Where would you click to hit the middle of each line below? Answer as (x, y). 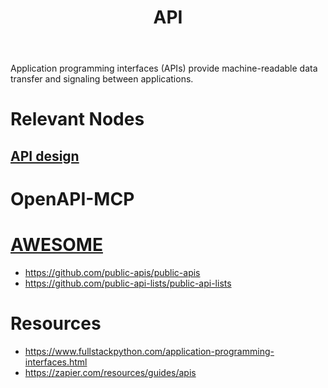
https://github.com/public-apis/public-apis (112, 272)
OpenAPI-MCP (72, 198)
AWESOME (56, 245)
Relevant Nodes (77, 119)
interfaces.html (56, 362)
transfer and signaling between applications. (102, 79)
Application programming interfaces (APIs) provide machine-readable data (164, 68)
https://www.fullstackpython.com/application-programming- (149, 351)
